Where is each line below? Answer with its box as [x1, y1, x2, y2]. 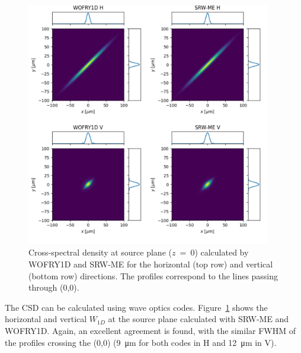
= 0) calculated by [180, 246, 249, 259]
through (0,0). [28, 281, 79, 294]
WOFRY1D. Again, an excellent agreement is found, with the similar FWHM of [5, 324, 296, 336]
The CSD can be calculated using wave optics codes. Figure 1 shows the [5, 301, 268, 313]
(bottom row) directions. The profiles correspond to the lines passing [28, 269, 278, 282]
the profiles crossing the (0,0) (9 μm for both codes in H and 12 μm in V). [5, 336, 277, 348]
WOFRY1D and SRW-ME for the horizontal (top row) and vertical [28, 257, 273, 270]
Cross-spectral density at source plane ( [28, 246, 172, 259]
